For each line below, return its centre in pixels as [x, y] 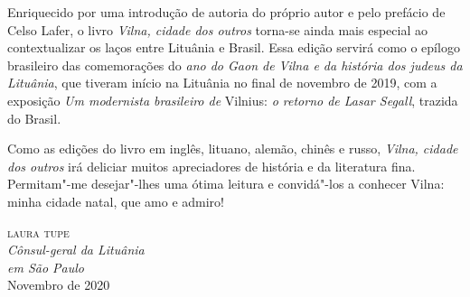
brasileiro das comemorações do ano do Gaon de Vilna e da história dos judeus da [235, 65]
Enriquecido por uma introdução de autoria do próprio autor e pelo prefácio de [226, 12]
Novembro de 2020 [59, 285]
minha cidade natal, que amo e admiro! [116, 201]
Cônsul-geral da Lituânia [76, 250]
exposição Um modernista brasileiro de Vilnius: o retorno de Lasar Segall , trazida [233, 100]
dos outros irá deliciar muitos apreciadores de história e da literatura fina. [211, 166]
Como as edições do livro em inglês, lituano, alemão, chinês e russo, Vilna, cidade [233, 148]
